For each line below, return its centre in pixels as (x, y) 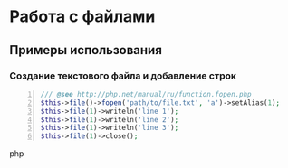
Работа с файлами (82, 17)
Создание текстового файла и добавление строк (123, 76)
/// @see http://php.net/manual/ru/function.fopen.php (146, 94)
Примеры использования (86, 50)
